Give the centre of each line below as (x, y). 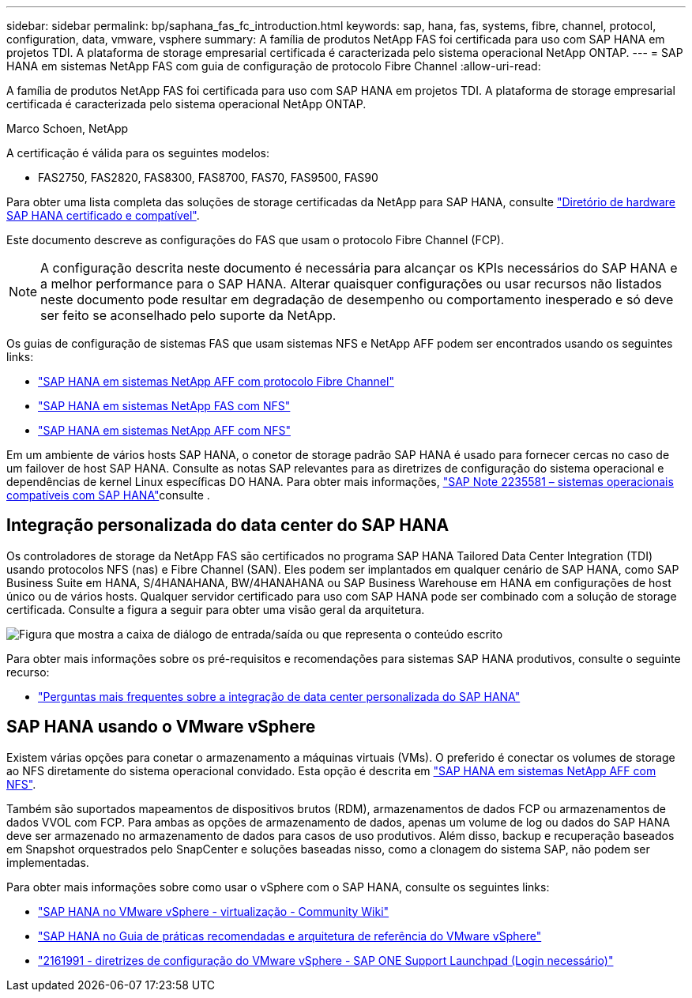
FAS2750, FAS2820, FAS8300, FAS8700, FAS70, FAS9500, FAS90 (208, 177)
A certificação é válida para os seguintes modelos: (138, 153)
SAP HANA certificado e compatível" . (103, 215)
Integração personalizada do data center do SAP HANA (228, 525)
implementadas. (48, 862)
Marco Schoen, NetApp (68, 128)
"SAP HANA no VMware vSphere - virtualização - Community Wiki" (214, 911)
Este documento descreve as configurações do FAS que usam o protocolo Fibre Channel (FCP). (255, 240)
